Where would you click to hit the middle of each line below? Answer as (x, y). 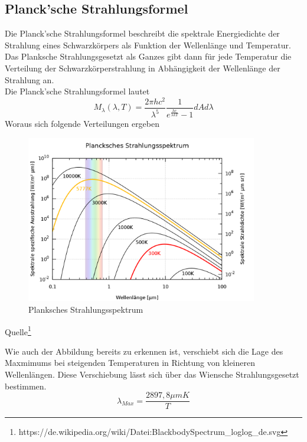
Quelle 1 (18, 330)
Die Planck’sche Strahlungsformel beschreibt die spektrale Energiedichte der (142, 33)
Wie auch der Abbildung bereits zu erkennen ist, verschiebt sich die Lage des (144, 351)
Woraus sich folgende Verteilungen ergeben (82, 124)
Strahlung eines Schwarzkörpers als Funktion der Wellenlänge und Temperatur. (148, 45)
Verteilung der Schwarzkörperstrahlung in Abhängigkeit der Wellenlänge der (143, 68)
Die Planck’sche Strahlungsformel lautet (77, 91)
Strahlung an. (30, 79)
